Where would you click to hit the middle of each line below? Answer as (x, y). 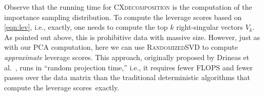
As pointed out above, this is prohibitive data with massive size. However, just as (132, 37)
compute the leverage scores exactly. (62, 87)
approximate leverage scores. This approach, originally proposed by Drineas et (127, 57)
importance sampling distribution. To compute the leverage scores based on (123, 17)
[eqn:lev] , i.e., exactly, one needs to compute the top (86, 27)
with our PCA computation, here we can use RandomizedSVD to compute (121, 47)
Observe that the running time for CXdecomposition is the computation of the (128, 7)
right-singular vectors (210, 27)
